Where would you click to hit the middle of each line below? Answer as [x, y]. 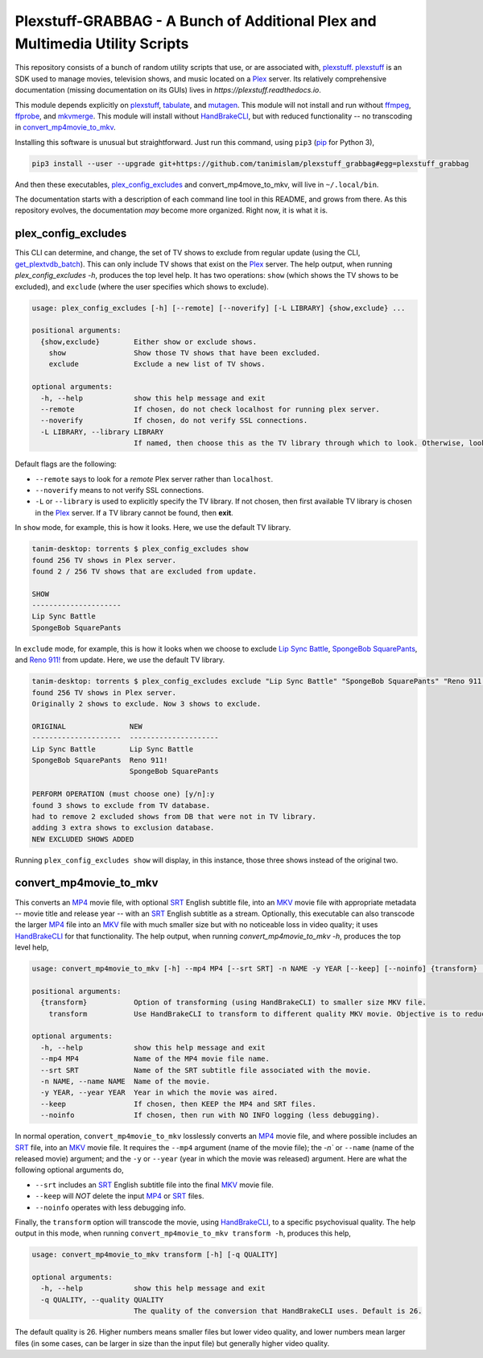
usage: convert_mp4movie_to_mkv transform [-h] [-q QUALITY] [155, 1255]
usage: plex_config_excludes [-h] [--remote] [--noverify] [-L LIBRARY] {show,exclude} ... [219, 308]
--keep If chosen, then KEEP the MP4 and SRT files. [179, 1104]
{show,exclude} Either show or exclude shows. [149, 342]
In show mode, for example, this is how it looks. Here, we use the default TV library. [153, 528]
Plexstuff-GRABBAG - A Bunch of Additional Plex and [196, 21]
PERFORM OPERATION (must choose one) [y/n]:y [123, 794]
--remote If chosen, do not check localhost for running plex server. [210, 410]
